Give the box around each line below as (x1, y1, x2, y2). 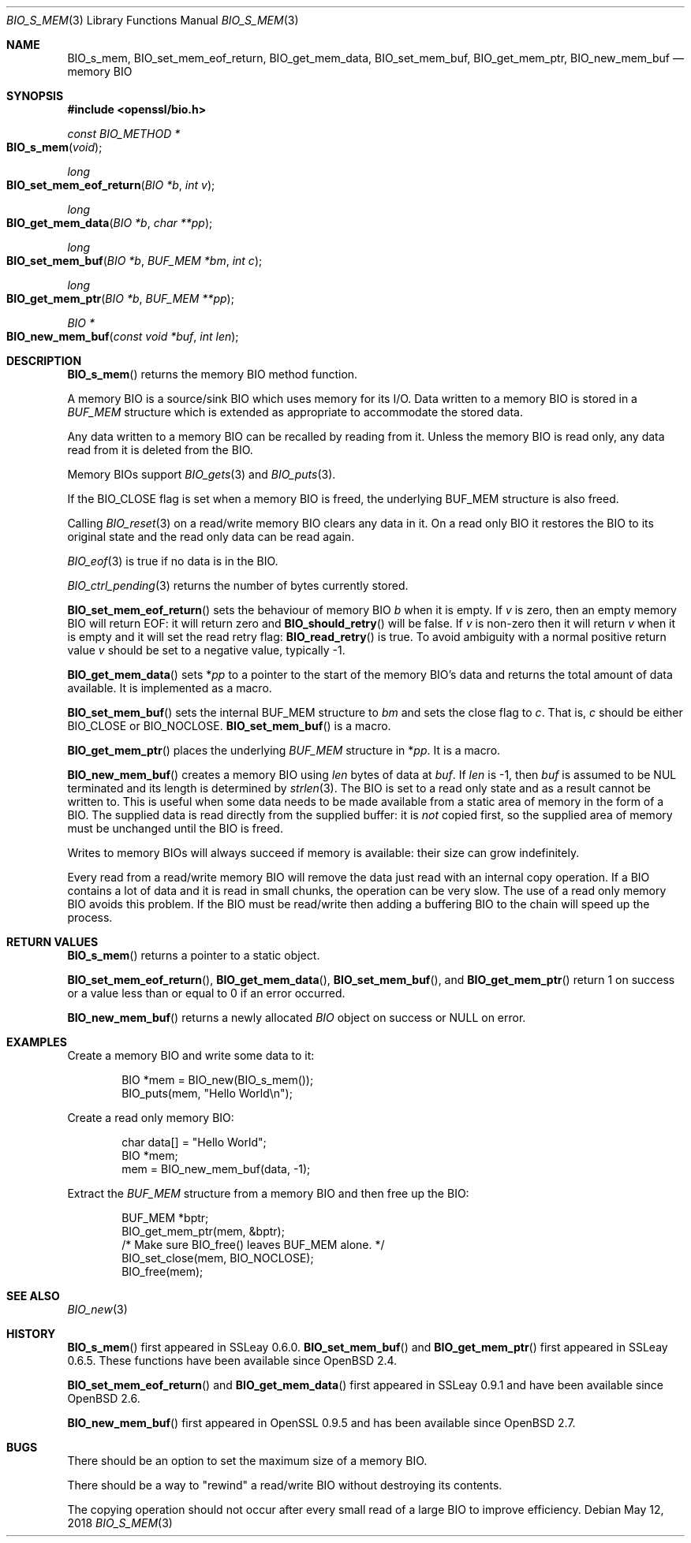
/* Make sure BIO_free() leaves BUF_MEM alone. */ (121, 1238, 385, 1251)
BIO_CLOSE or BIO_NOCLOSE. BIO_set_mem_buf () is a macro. (67, 719, 391, 732)
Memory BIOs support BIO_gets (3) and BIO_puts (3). (67, 468, 336, 481)
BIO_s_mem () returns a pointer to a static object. (67, 949, 320, 962)
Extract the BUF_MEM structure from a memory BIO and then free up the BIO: (67, 1187, 469, 1200)
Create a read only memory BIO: (67, 1111, 234, 1124)
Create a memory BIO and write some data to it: (67, 1049, 315, 1062)
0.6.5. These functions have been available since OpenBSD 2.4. (67, 1354, 398, 1367)
